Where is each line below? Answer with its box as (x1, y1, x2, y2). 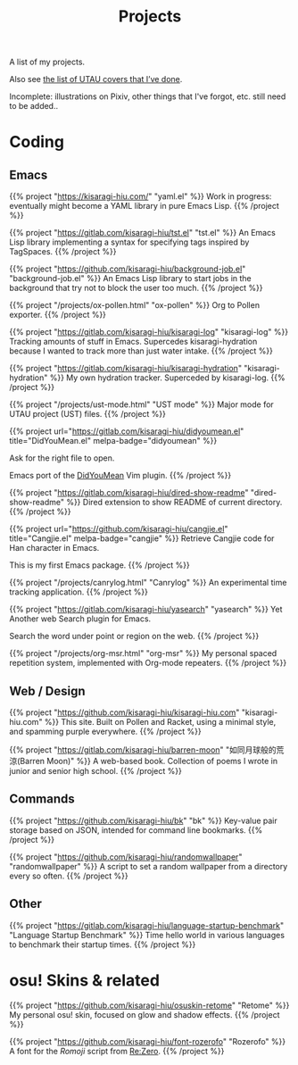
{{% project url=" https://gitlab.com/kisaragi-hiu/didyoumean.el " (9, 426, 244, 437)
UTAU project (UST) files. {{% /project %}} (9, 409, 167, 420)
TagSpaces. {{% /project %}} (9, 246, 117, 257)
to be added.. (9, 101, 59, 112)
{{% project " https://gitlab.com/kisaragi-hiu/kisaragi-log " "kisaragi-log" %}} (9, 327, 288, 337)
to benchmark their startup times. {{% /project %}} (9, 939, 196, 950)
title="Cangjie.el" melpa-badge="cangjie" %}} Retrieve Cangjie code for (9, 533, 275, 544)
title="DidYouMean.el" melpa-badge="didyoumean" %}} (9, 436, 218, 446)
